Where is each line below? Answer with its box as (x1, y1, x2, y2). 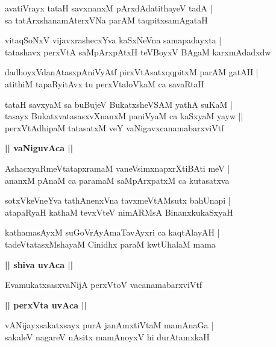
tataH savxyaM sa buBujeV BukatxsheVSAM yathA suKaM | (5, 98, 233, 110)
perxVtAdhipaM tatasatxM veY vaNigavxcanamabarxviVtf (5, 121, 224, 134)
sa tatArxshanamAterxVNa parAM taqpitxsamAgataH (5, 13, 208, 26)
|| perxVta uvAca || (5, 298, 87, 311)
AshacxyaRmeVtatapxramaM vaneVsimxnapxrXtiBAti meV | (5, 161, 230, 174)
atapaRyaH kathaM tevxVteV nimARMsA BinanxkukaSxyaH (5, 205, 233, 218)
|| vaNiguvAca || (5, 142, 74, 154)
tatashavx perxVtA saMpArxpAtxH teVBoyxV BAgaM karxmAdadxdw (5, 45, 271, 58)
